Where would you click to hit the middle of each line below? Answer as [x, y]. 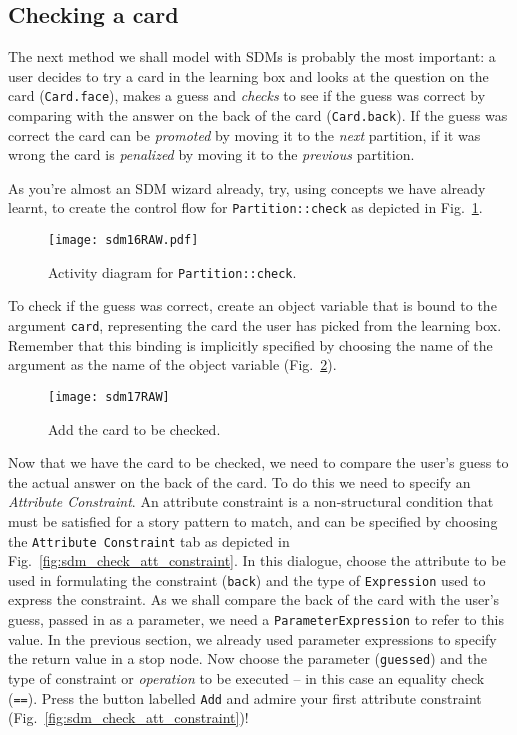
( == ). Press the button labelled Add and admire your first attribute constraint [245, 697]
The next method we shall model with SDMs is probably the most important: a [252, 56]
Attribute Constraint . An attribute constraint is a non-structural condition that [251, 501]
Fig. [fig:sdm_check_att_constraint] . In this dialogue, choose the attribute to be [257, 560]
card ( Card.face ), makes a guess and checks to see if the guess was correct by [247, 95]
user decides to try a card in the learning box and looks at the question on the [248, 75]
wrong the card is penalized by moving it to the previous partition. [211, 154]
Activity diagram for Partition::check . [172, 271]
